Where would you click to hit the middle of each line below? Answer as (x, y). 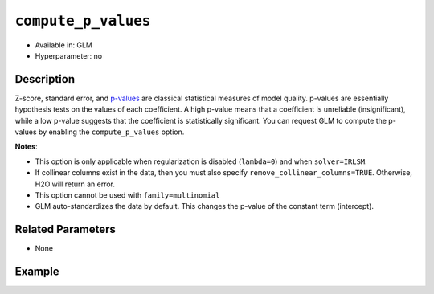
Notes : (26, 147)
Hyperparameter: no (69, 55)
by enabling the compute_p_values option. (111, 132)
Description (45, 79)
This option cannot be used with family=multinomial (127, 195)
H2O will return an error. (75, 184)
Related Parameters (66, 229)
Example (37, 272)
